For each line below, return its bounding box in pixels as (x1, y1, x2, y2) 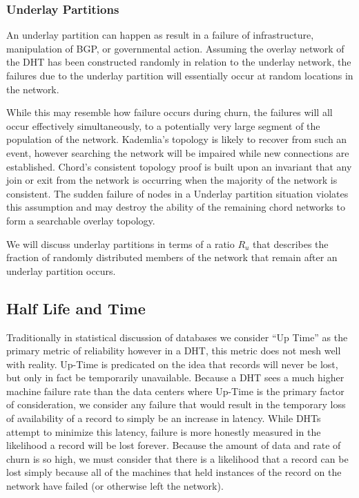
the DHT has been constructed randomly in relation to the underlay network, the (6, 55, 351, 69)
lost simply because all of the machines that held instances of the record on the (6, 465, 342, 479)
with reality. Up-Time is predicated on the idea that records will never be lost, (6, 356, 338, 371)
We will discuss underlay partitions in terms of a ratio (6, 236, 235, 251)
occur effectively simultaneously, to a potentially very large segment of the (6, 118, 320, 133)
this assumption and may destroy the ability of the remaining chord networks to (6, 200, 345, 214)
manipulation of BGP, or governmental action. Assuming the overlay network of (6, 41, 345, 55)
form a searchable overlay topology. (6, 213, 155, 227)
